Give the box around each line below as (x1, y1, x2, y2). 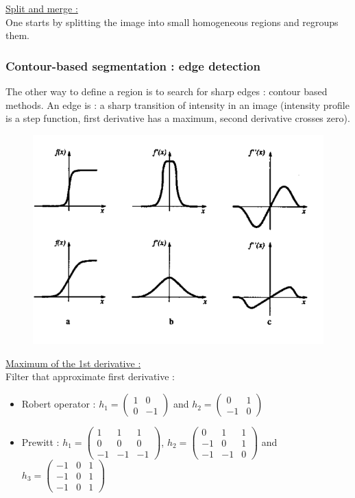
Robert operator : (21, 397, 96, 411)
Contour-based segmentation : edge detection (5, 57, 260, 74)
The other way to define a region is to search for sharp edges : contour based (5, 84, 328, 98)
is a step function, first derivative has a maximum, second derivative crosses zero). (5, 111, 350, 125)
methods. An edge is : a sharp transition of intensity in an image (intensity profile (5, 97, 350, 112)
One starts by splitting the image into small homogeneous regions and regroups (5, 14, 339, 29)
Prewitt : (21, 434, 60, 449)
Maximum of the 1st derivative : (5, 356, 141, 370)
